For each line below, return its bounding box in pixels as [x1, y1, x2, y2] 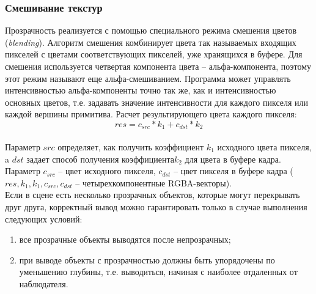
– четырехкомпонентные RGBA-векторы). [75, 176, 232, 189]
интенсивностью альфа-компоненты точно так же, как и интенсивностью [5, 84, 276, 97]
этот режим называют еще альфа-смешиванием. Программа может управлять [5, 72, 291, 84]
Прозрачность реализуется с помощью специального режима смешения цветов [5, 24, 297, 37]
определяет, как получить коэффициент [57, 141, 204, 153]
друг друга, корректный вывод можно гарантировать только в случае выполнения [5, 200, 307, 213]
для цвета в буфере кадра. [185, 152, 281, 165]
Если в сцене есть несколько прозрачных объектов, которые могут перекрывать [5, 188, 300, 201]
